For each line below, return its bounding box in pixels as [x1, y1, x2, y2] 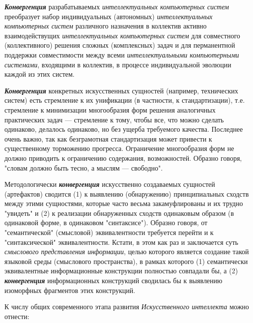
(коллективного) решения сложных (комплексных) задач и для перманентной [4, 40, 235, 50]
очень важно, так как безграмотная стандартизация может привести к [4, 133, 212, 144]
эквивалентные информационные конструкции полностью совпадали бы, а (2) [4, 265, 238, 276]
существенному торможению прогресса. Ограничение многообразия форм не [4, 143, 234, 153]
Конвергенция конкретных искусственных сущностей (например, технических [4, 85, 238, 95]
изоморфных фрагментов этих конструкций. [4, 285, 136, 295]
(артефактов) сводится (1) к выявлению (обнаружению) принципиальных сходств [4, 188, 249, 199]
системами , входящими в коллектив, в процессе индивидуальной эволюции [4, 59, 231, 69]
